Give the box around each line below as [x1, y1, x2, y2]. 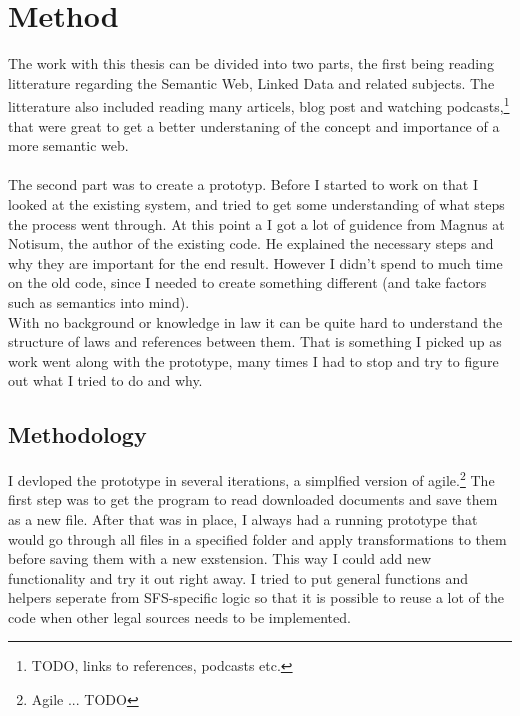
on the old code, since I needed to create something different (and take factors [8, 272, 487, 293]
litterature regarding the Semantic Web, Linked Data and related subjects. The [8, 72, 495, 93]
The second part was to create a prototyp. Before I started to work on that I [8, 174, 478, 195]
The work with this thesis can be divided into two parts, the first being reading [8, 53, 494, 74]
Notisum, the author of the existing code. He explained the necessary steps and [8, 233, 494, 254]
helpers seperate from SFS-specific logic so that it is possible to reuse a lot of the [8, 587, 504, 608]
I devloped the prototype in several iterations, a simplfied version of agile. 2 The [8, 467, 495, 490]
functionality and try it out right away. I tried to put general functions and [8, 567, 468, 588]
